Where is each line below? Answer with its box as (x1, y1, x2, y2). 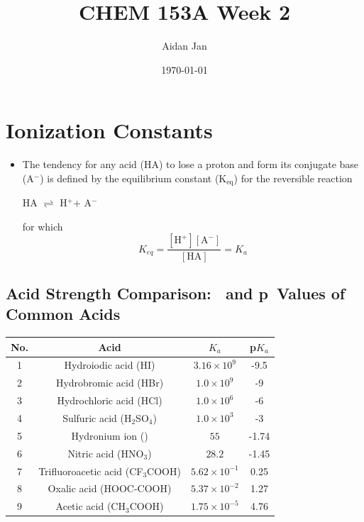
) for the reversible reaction (233, 170, 353, 185)
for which (22, 218, 63, 233)
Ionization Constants (6, 116, 213, 145)
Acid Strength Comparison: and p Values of (6, 282, 346, 304)
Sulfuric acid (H (62, 410, 132, 425)
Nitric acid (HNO (67, 445, 144, 460)
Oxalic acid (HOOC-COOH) (48, 481, 172, 496)
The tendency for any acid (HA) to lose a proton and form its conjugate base (22, 157, 359, 172)
